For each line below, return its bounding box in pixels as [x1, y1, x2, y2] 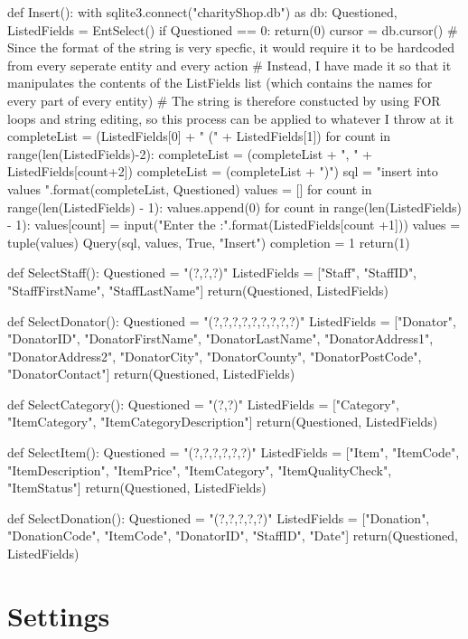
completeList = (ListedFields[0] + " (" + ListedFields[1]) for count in [7, 127, 391, 146]
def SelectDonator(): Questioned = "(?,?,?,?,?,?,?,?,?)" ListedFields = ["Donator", [7, 311, 456, 330]
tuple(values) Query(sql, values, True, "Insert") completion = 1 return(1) [7, 232, 410, 251]
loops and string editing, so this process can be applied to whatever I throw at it [7, 108, 454, 127]
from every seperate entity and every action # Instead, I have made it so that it [7, 55, 452, 74]
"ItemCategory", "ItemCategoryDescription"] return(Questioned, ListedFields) [7, 412, 438, 431]
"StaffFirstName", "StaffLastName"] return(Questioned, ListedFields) [7, 280, 389, 299]
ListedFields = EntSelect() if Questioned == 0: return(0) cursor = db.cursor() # [7, 20, 458, 39]
